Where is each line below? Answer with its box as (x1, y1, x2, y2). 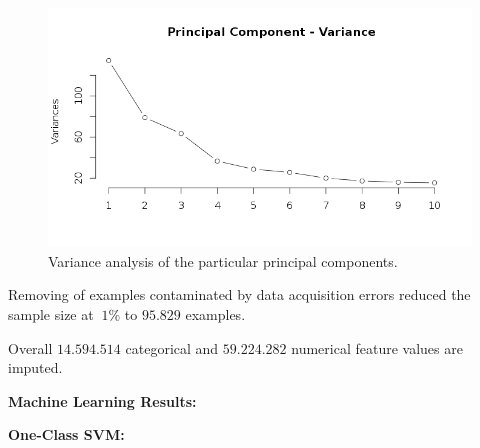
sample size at (8, 304, 94, 325)
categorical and (125, 337, 219, 358)
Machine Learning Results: (8, 390, 197, 411)
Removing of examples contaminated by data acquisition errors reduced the (8, 284, 471, 305)
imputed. (8, 357, 63, 378)
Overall (8, 337, 53, 358)
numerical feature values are (291, 337, 463, 358)
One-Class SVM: (8, 424, 125, 445)
